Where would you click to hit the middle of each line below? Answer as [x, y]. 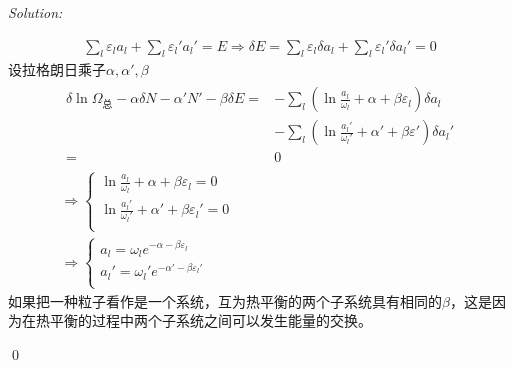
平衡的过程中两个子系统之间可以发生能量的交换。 [210, 320]
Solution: [35, 12]
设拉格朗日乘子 [57, 69]
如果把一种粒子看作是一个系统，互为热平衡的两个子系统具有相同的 [225, 300]
